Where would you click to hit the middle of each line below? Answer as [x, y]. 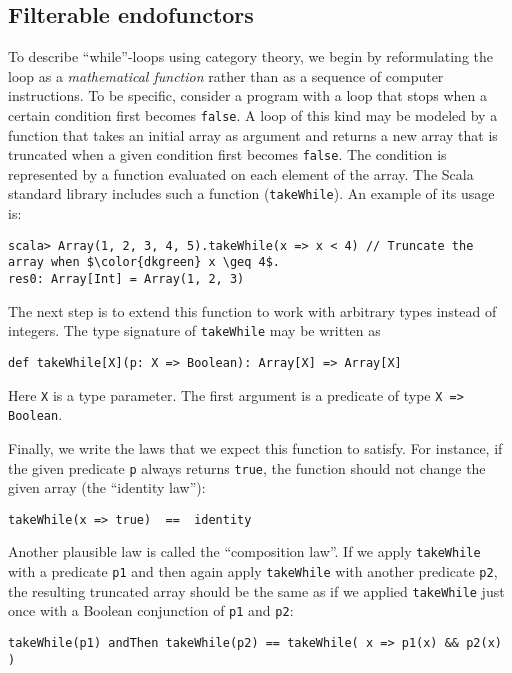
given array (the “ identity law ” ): [107, 487]
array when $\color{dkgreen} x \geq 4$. [144, 262]
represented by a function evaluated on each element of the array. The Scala [241, 173]
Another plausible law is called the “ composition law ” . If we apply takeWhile [244, 551]
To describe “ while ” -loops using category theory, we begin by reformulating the [251, 56]
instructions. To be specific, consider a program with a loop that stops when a [247, 95]
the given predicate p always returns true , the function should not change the [247, 467]
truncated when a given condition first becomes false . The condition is [227, 154]
